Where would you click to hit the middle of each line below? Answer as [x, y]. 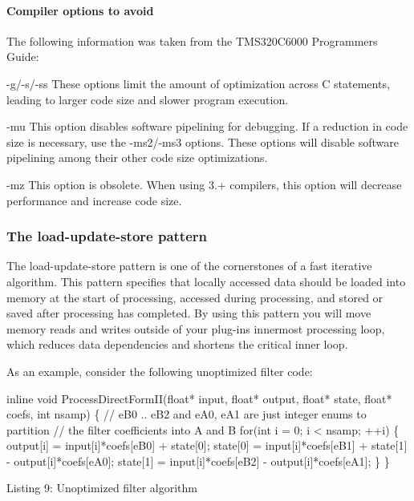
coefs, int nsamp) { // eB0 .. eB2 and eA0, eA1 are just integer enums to [187, 414]
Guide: [23, 57]
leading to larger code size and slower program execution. [148, 99]
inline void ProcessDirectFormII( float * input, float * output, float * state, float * [199, 398]
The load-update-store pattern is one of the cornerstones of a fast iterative [189, 266]
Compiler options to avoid [80, 10]
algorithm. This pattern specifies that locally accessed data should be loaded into [206, 281]
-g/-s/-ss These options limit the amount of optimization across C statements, [198, 83]
